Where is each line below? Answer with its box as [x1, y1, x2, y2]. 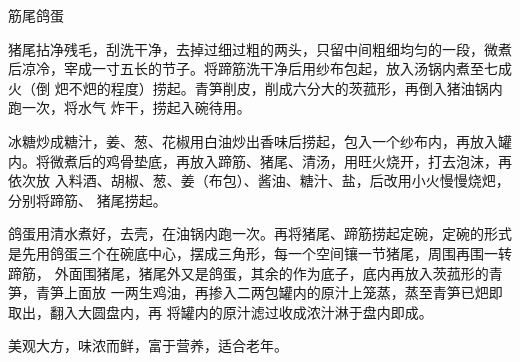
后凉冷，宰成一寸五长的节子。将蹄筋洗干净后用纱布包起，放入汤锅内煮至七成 [8, 58, 512, 79]
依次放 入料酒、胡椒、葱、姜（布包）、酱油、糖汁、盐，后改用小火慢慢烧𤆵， [8, 170, 510, 191]
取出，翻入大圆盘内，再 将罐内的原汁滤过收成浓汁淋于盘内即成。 [8, 301, 433, 322]
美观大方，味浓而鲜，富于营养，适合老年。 [8, 335, 288, 356]
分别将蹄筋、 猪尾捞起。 [8, 189, 167, 210]
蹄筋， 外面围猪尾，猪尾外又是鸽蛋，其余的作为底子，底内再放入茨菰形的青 [8, 262, 503, 283]
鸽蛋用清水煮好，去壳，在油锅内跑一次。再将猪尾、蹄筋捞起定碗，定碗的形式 [8, 223, 512, 244]
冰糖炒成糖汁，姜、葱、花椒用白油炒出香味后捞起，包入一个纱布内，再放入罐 [8, 130, 512, 151]
